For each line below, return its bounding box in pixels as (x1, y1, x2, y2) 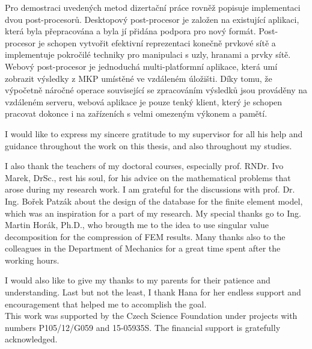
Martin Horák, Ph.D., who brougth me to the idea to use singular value (5, 218, 269, 231)
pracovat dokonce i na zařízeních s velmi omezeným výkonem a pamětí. (5, 107, 268, 120)
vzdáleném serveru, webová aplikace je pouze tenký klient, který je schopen (5, 95, 283, 108)
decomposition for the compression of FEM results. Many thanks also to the (5, 230, 286, 242)
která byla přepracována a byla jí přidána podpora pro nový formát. (5, 25, 256, 37)
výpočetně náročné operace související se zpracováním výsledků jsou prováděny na (5, 84, 307, 96)
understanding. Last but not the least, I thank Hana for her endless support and (5, 286, 301, 298)
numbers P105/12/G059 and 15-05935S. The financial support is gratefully (5, 321, 281, 333)
